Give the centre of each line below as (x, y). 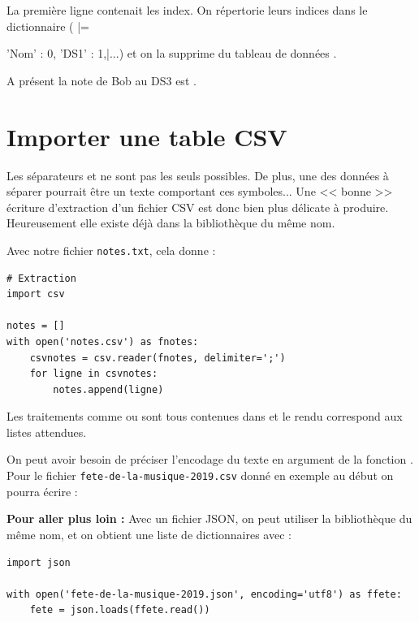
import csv (36, 294)
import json (39, 562)
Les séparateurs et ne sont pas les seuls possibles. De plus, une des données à (198, 175)
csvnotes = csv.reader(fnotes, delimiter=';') (158, 358)
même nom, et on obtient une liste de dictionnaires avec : (149, 534)
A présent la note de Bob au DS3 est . (102, 80)
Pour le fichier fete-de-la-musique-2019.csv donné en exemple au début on (200, 475)
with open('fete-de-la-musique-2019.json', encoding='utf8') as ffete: (204, 594)
